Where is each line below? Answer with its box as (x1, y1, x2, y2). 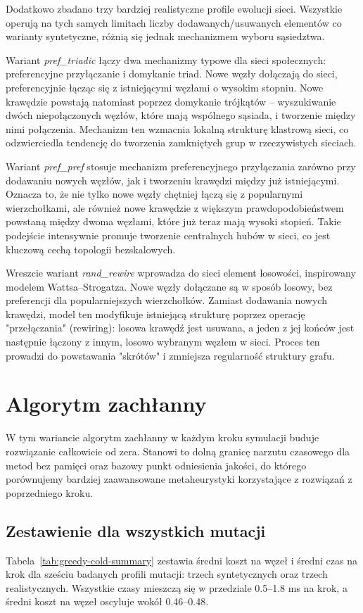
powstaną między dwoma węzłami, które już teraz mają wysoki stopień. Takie (6, 214, 341, 229)
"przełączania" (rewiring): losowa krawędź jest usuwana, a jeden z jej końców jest (6, 320, 355, 335)
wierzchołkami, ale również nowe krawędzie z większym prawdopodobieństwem (6, 200, 344, 215)
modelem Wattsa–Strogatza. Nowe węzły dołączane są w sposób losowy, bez (6, 279, 333, 293)
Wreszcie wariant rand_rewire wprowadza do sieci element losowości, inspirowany (6, 265, 356, 280)
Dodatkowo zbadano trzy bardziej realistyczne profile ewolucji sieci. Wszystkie (6, 1, 343, 15)
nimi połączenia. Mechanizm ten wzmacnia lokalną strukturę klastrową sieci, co (6, 121, 349, 136)
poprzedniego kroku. (6, 485, 94, 500)
